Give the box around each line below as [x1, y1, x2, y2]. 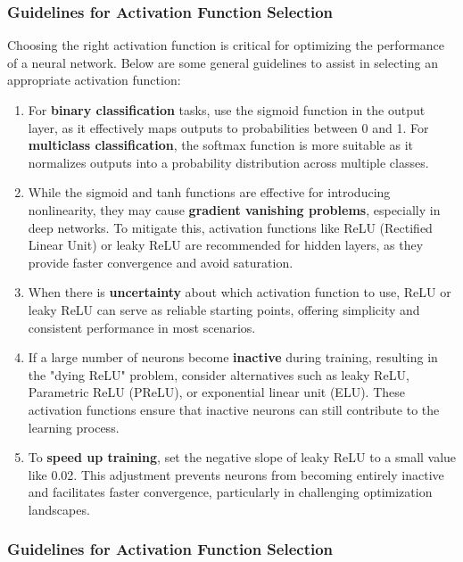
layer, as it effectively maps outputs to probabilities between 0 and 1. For [28, 118, 429, 136]
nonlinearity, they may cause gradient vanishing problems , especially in [28, 200, 441, 219]
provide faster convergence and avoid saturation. [28, 252, 294, 271]
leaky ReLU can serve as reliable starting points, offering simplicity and [28, 300, 420, 318]
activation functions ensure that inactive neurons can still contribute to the [28, 400, 440, 418]
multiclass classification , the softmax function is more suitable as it [28, 136, 413, 154]
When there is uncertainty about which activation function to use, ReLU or [28, 283, 451, 302]
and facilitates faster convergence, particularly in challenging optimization [28, 483, 433, 501]
